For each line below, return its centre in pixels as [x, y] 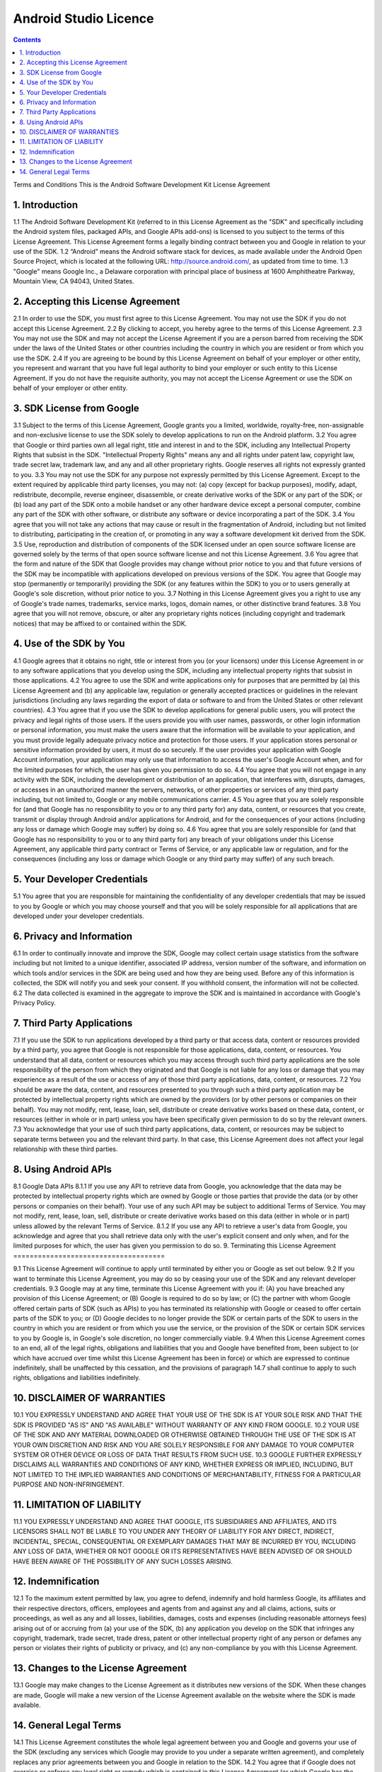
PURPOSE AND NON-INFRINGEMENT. [69, 1484]
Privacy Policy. [34, 1002]
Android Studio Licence [83, 18]
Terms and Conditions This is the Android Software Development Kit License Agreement [141, 185]
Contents [27, 40]
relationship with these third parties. [65, 1149]
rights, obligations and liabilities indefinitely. [77, 1378]
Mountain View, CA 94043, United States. [74, 281]
